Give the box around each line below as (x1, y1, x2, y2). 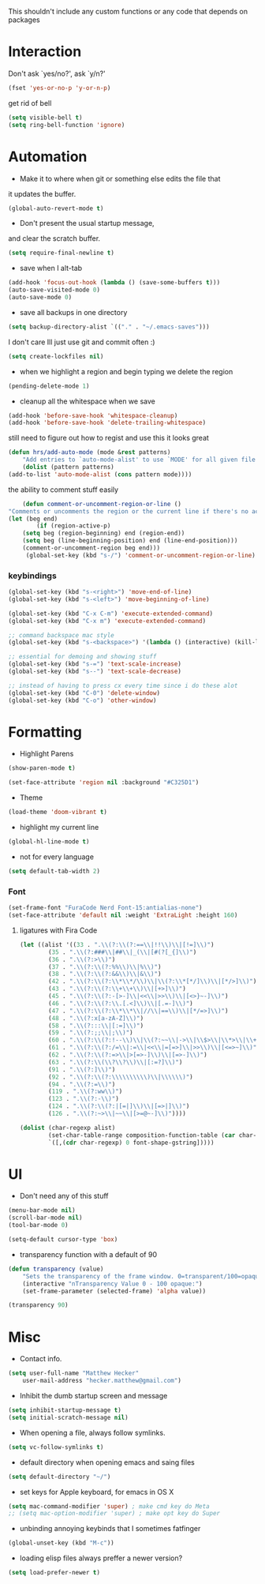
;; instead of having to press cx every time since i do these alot (8, 681, 238, 689)
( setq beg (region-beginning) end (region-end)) (22, 529, 185, 538)
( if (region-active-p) (36, 522, 111, 530)
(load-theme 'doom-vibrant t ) (8, 809, 108, 816)
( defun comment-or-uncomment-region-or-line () (22, 500, 181, 508)
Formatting (8, 723, 83, 741)
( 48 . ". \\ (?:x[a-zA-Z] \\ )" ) (48, 1014, 144, 1022)
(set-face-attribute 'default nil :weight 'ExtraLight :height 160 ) (8, 911, 238, 919)
